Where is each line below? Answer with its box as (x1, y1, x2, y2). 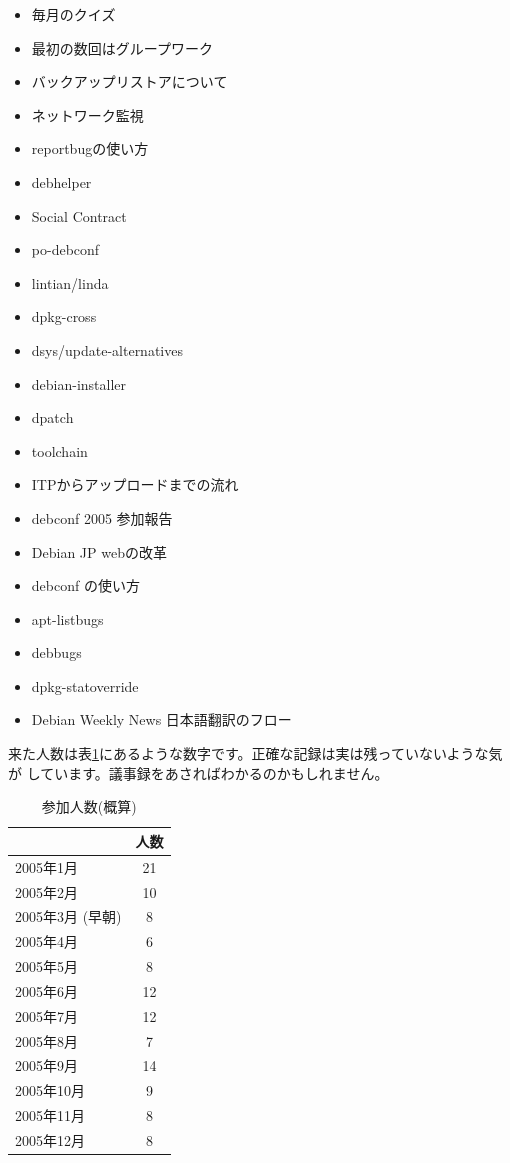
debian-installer (31, 373, 127, 394)
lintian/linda (31, 272, 109, 293)
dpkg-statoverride (31, 675, 139, 696)
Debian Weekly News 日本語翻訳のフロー (31, 709, 292, 730)
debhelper (31, 171, 92, 192)
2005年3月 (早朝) (15, 906, 122, 927)
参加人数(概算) (41, 796, 137, 817)
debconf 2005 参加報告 (31, 507, 173, 528)
